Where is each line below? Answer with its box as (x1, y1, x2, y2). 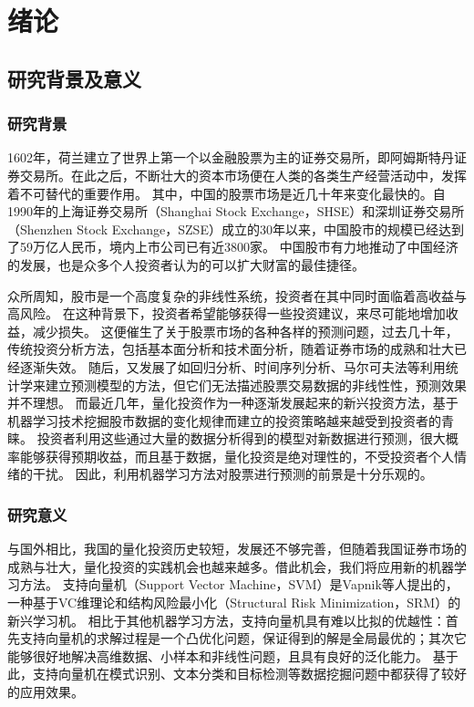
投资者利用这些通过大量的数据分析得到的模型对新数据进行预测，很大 (36, 429, 446, 448)
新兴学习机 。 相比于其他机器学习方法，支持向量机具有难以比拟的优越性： (7, 610, 446, 629)
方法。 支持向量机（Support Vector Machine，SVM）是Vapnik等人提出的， (19, 575, 459, 594)
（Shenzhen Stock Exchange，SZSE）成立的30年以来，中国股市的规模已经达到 (7, 219, 464, 238)
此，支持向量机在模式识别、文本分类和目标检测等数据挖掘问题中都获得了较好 (7, 664, 467, 683)
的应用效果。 (7, 682, 84, 702)
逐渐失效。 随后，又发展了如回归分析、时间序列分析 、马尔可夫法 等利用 (19, 357, 446, 376)
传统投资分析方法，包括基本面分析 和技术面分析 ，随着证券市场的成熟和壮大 (7, 339, 454, 359)
